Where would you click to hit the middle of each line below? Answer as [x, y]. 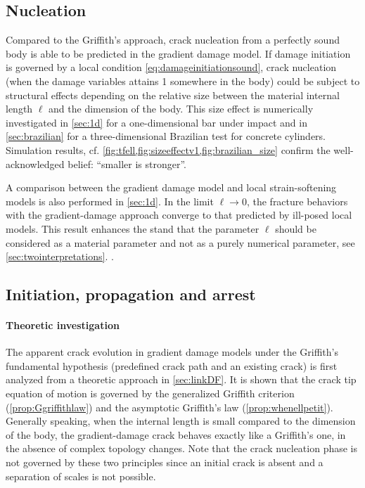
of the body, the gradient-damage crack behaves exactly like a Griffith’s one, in [176, 434]
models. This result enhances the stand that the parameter [133, 228]
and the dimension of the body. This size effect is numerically [181, 109]
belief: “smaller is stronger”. [127, 163]
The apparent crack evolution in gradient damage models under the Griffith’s [172, 352]
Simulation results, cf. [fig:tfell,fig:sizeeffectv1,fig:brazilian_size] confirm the [168, 149]
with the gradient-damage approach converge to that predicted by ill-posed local [179, 215]
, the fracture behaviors [297, 201]
